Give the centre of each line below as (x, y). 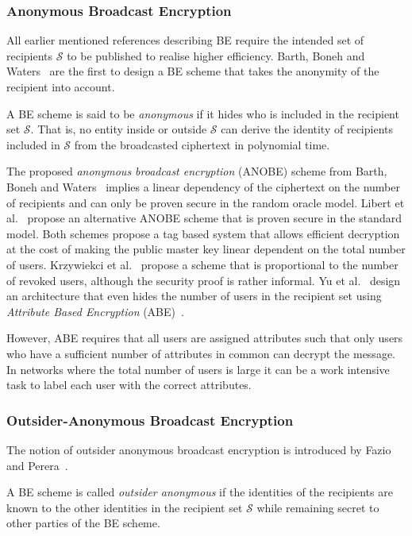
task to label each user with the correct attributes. (129, 385)
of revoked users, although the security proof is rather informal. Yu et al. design (204, 280)
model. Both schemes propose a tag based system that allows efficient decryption (203, 233)
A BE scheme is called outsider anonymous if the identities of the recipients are (200, 492)
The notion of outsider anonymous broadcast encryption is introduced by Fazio (199, 449)
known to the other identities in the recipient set (125, 507)
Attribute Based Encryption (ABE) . (95, 311)
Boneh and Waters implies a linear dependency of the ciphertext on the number (203, 186)
